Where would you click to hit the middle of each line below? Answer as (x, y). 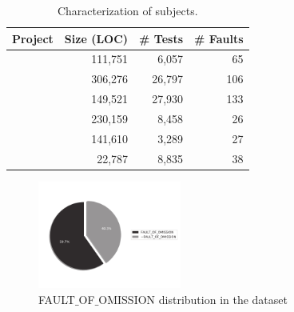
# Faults (219, 38)
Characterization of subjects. (127, 10)
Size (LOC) (96, 38)
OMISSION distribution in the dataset (193, 299)
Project (33, 38)
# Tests (161, 38)
